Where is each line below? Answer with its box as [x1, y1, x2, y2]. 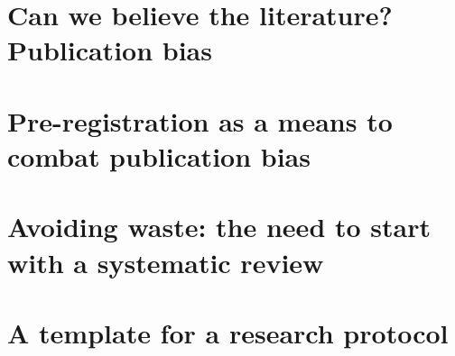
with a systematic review [7, 243, 324, 280]
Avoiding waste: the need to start [7, 208, 432, 245]
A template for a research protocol [7, 314, 449, 351]
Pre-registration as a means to [7, 102, 393, 139]
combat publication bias [7, 137, 311, 174]
